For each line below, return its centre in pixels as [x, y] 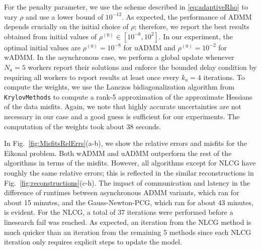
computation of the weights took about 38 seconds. [83, 126]
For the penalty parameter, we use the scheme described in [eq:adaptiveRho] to [126, 7]
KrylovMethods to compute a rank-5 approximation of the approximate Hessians [128, 96]
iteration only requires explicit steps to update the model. [93, 242]
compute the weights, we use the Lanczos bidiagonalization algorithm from [119, 87]
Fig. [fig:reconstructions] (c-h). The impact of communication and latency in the [127, 182]
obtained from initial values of [51, 36]
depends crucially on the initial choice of [66, 26]
